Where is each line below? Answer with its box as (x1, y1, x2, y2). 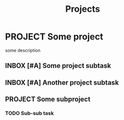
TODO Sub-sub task (5, 110, 54, 117)
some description (5, 47, 41, 53)
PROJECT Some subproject (5, 95, 91, 104)
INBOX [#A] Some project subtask (5, 61, 112, 70)
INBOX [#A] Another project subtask (5, 78, 119, 87)
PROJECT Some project (5, 31, 103, 42)
